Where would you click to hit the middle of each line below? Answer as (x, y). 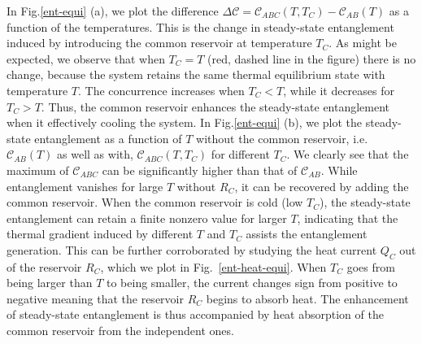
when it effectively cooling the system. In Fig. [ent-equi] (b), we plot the (185, 122)
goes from (371, 266)
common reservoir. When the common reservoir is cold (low (155, 202)
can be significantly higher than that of (200, 170)
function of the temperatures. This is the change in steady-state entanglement (200, 26)
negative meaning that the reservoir (95, 298)
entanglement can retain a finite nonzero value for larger (147, 218)
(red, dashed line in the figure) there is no (312, 58)
